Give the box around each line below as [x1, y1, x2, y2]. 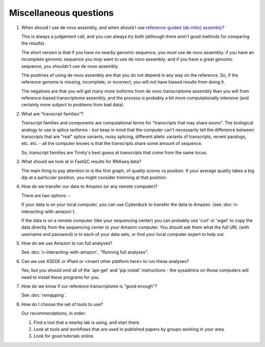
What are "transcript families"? [21, 111, 83, 116]
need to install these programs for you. [21, 274, 100, 280]
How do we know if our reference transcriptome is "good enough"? [21, 283, 158, 289]
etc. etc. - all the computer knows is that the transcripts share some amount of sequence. [21, 141, 203, 146]
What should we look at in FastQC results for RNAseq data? [21, 159, 142, 165]
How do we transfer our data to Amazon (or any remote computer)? [21, 183, 158, 189]
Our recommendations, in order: [21, 310, 86, 317]
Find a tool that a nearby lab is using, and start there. [33, 319, 141, 325]
